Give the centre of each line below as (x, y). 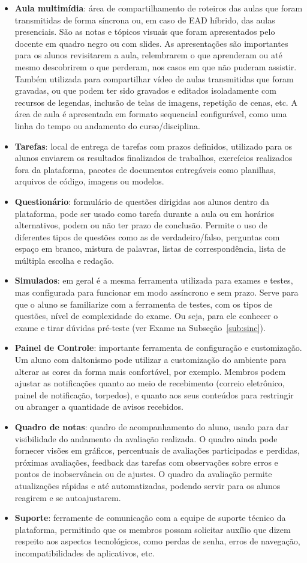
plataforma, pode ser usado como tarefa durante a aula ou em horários (145, 213)
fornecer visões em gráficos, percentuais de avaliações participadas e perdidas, (157, 450)
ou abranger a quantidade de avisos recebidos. (99, 406)
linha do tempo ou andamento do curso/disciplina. (107, 125)
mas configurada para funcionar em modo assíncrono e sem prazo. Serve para (156, 292)
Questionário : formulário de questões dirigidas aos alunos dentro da (142, 201)
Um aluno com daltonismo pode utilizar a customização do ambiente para (151, 360)
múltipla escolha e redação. (64, 260)
